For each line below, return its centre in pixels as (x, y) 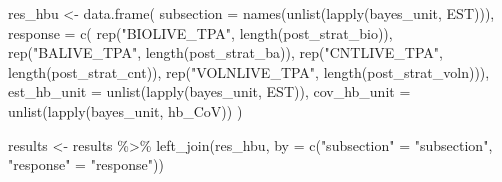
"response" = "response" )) (86, 164)
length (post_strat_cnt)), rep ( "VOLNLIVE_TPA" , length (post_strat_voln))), (249, 71)
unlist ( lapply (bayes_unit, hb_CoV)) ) (125, 110)
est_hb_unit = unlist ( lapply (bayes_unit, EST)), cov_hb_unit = (209, 91)
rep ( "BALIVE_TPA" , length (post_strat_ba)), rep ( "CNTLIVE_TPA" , (225, 52)
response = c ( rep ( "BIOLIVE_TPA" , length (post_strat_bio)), (200, 32)
